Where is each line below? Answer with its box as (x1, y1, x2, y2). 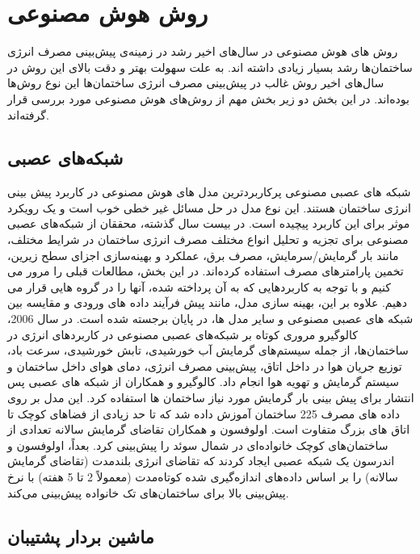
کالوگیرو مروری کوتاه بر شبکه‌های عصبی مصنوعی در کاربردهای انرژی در (7, 325, 358, 342)
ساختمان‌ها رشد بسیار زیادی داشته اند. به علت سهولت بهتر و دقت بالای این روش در (7, 58, 413, 75)
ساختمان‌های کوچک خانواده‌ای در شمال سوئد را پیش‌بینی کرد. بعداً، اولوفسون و (7, 436, 388, 453)
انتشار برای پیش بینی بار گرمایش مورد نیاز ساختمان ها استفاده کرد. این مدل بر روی (7, 389, 414, 406)
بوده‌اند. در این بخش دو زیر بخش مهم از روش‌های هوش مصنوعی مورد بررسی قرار (7, 90, 409, 107)
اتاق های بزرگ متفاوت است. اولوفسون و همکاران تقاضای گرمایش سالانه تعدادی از (7, 421, 410, 438)
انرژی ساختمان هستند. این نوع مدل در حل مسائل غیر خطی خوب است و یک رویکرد (7, 199, 411, 216)
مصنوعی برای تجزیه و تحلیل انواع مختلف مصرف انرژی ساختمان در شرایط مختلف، (7, 231, 409, 248)
